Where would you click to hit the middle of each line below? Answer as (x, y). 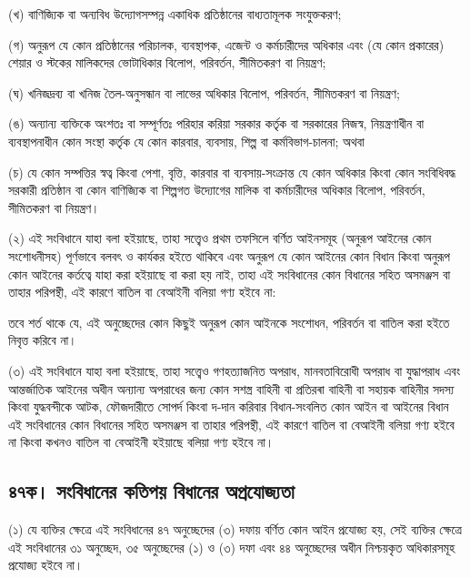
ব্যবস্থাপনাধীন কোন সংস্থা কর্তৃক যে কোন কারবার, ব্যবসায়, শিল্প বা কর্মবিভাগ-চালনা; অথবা (186, 141)
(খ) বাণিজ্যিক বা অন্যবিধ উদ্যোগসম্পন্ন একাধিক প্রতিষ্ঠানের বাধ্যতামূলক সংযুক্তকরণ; (175, 14)
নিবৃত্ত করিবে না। (43, 340)
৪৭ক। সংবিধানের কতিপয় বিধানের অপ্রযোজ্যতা (151, 491)
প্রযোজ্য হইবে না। (46, 565)
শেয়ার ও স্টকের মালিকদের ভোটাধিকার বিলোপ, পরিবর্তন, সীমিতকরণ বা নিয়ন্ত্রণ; (167, 62)
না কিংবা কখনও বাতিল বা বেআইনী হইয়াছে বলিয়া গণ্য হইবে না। (141, 442)
